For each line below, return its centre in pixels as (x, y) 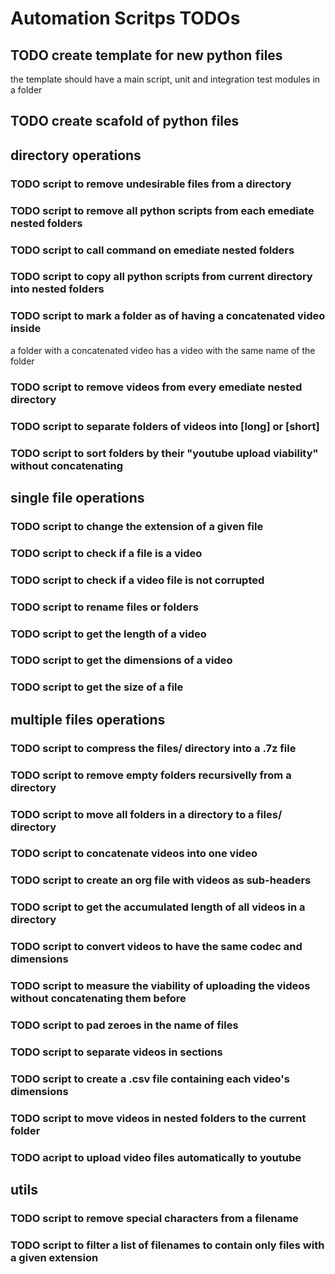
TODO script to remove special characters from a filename (154, 1219)
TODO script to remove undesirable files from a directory (151, 184)
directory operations (76, 155)
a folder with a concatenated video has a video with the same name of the (163, 350)
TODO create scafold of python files (125, 121)
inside (26, 329)
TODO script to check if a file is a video (106, 553)
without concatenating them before (98, 999)
